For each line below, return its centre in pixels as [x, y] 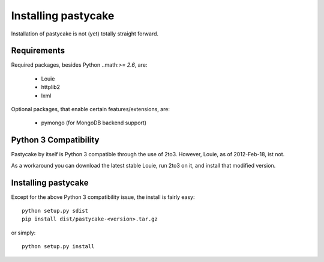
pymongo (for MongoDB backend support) [94, 123]
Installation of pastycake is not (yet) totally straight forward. [85, 34]
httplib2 [50, 87]
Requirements [38, 51]
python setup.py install [58, 247]
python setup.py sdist [55, 211]
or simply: [23, 233]
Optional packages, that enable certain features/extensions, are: [91, 109]
